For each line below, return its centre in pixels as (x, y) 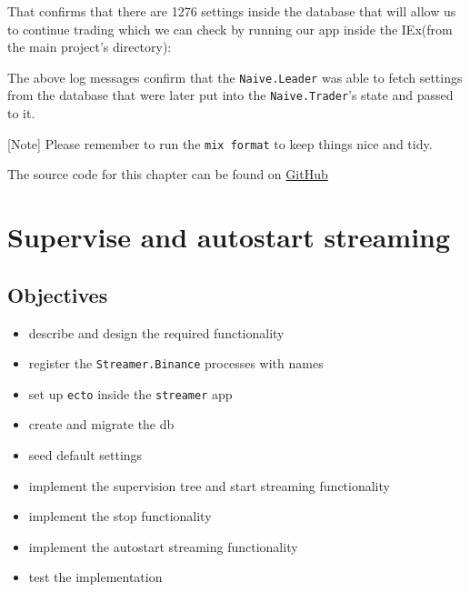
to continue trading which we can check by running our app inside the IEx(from (230, 29)
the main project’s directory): (90, 47)
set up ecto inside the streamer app (130, 393)
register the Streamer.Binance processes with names (176, 363)
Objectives (58, 294)
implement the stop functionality (120, 516)
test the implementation (95, 577)
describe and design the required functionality (156, 332)
